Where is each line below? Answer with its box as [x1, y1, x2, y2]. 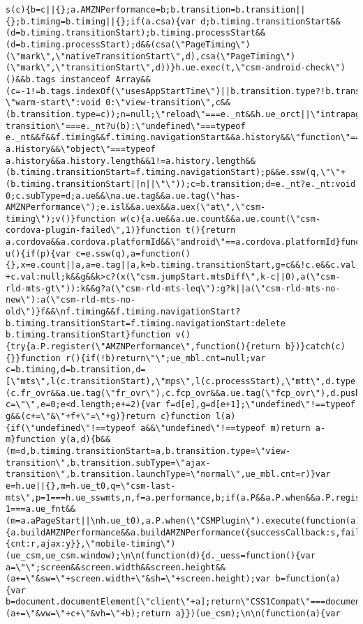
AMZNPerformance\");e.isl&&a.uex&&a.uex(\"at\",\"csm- [6, 202, 266, 213]
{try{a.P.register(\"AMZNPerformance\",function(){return [6, 342, 281, 352]
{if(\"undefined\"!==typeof [6, 423, 136, 433]
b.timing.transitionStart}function [6, 330, 171, 340]
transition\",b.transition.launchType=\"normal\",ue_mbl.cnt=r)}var [6, 469, 331, 480]
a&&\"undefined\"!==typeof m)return [140, 423, 311, 433]
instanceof [60, 74, 111, 84]
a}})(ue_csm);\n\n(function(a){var [175, 609, 341, 619]
